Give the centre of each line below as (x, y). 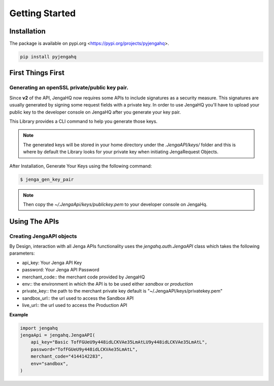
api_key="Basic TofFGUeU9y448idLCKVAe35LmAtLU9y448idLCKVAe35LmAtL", (119, 342)
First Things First (37, 73)
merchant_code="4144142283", (67, 357)
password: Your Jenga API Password (61, 270)
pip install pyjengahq (48, 57)
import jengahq (39, 328)
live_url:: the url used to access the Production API (75, 305)
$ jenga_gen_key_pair (47, 179)
